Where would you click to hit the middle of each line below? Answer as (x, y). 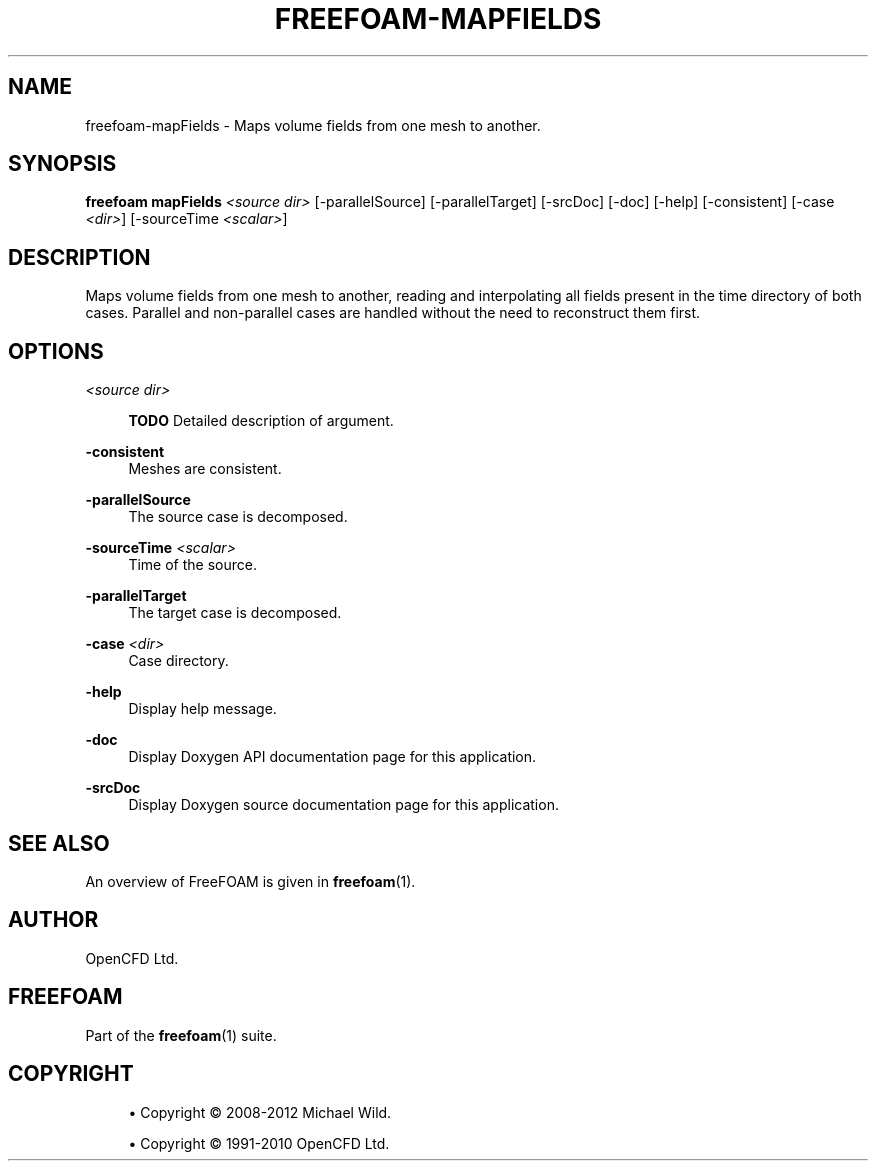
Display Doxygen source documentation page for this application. (343, 805)
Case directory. (178, 661)
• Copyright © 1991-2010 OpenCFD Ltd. (259, 1143)
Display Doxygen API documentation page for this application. (332, 757)
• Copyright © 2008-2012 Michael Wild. (260, 1112)
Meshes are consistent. (205, 469)
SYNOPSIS (62, 164)
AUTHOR (53, 920)
